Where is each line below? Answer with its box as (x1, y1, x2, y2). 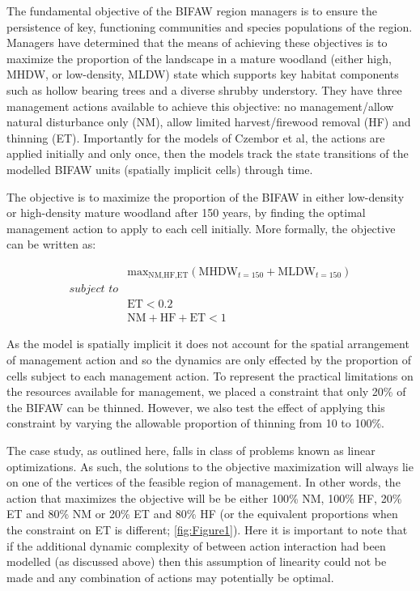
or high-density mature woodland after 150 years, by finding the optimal (6, 204, 366, 221)
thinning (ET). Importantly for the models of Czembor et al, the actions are (6, 129, 385, 146)
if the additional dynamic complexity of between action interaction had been (6, 537, 386, 554)
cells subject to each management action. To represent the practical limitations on (6, 367, 414, 384)
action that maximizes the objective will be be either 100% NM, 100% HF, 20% (6, 489, 402, 506)
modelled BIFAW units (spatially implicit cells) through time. (6, 160, 313, 177)
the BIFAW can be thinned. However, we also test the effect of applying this (6, 398, 385, 415)
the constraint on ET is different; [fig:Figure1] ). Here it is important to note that (6, 521, 408, 538)
